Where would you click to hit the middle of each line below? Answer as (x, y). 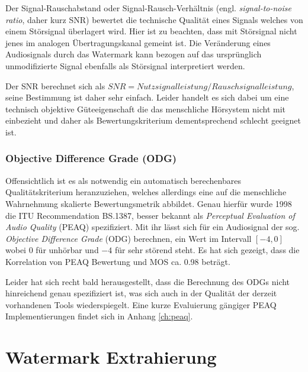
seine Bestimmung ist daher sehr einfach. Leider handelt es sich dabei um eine (147, 97)
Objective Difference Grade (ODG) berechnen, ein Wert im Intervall (129, 238)
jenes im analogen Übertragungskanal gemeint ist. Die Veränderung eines (138, 42)
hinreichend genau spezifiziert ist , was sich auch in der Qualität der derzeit (141, 293)
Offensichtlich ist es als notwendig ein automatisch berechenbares (123, 180)
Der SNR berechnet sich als (55, 85)
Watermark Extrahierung (111, 357)
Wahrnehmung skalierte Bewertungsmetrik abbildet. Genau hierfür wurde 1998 (149, 203)
